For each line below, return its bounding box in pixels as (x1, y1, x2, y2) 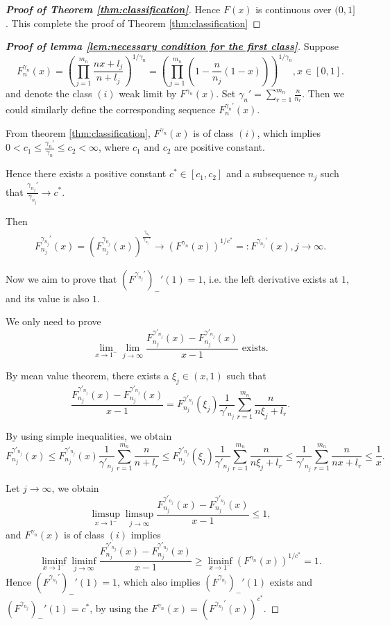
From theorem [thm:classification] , (6, 125, 151, 140)
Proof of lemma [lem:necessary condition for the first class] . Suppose (6, 39, 339, 53)
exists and (269, 574, 312, 588)
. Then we (302, 86, 345, 100)
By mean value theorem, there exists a (6, 368, 169, 383)
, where (99, 140, 130, 154)
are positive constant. (174, 140, 265, 154)
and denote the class (6, 86, 92, 100)
